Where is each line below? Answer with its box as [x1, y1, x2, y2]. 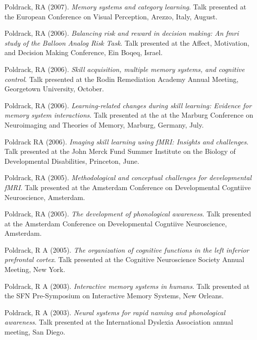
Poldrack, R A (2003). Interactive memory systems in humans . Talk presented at [4, 280, 250, 291]
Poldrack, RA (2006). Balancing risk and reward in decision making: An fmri [4, 28, 239, 38]
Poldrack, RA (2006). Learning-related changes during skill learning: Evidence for [4, 100, 252, 110]
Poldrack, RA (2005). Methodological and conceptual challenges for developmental [4, 172, 252, 183]
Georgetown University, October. [4, 83, 104, 94]
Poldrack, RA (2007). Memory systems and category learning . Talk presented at [4, 1, 247, 11]
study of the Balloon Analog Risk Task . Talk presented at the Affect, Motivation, [4, 37, 250, 48]
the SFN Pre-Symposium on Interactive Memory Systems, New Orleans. [4, 290, 224, 301]
